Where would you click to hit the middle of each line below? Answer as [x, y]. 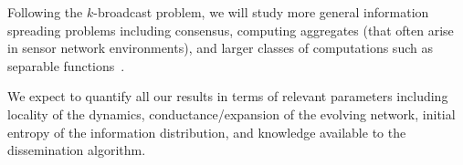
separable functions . [66, 65]
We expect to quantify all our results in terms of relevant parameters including [228, 96]
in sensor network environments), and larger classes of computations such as [220, 48]
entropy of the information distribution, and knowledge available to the [207, 132]
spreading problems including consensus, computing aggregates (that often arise [231, 30]
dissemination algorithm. [77, 150]
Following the [45, 12]
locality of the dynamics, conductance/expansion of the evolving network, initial [231, 113]
